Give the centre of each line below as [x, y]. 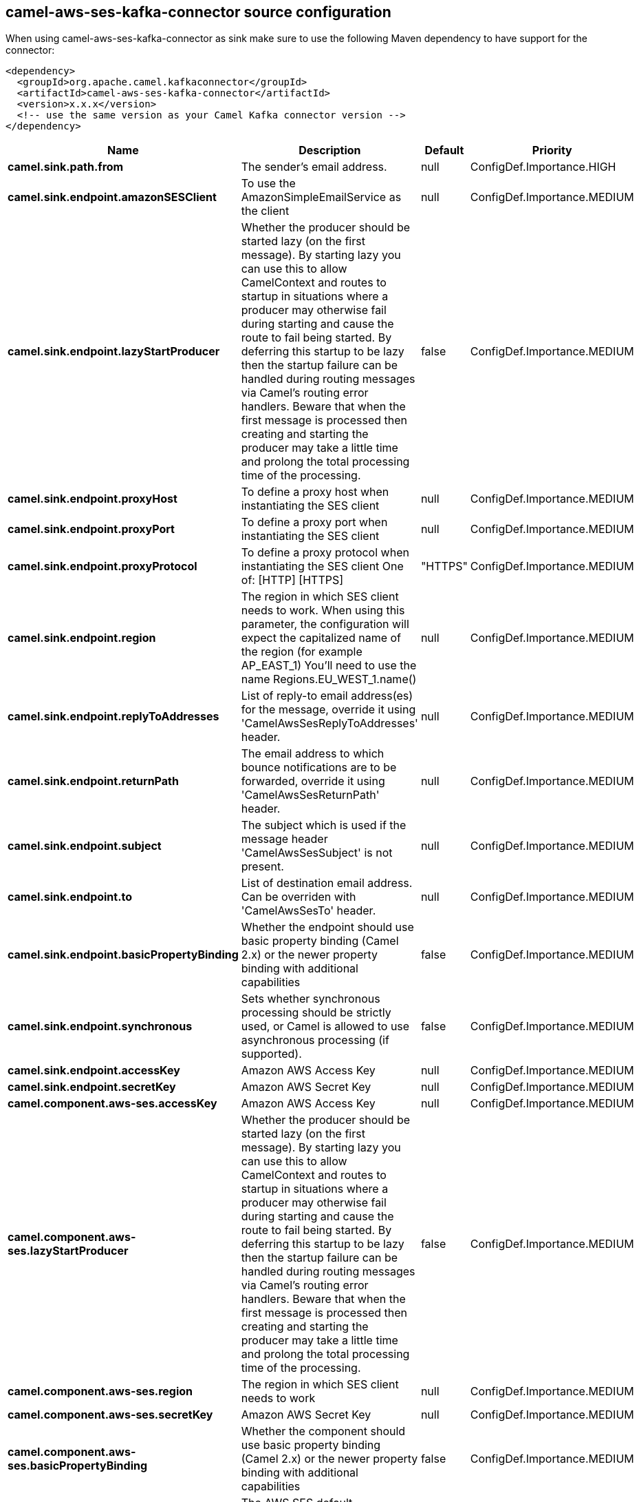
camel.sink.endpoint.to [70, 897]
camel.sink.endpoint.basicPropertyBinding [123, 955]
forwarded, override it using [313, 781]
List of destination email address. [327, 883]
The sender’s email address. [314, 167]
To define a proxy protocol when [325, 553]
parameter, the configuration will [325, 624]
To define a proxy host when [315, 492]
